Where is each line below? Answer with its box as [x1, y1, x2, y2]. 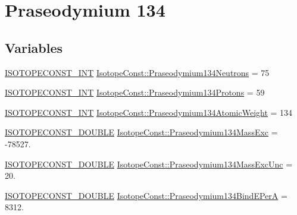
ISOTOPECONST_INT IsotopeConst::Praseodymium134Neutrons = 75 [5, 66, 270, 78]
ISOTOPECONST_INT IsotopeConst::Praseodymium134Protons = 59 [5, 86, 265, 99]
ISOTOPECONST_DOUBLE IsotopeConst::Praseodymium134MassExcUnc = [5, 157, 293, 170]
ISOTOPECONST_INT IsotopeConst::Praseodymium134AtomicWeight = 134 [5, 106, 293, 118]
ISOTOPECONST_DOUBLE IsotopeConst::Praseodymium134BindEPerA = [5, 189, 287, 201]
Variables [5, 38, 63, 56]
